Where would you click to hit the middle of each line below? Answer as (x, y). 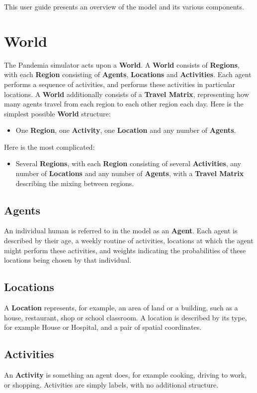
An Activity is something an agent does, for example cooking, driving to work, (126, 375)
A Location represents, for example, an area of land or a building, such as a (121, 308)
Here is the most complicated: (49, 147)
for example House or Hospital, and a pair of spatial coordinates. (103, 327)
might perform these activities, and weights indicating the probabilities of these (125, 250)
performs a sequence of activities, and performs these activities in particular (120, 84)
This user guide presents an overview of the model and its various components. (124, 6)
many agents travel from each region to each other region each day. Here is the (124, 104)
